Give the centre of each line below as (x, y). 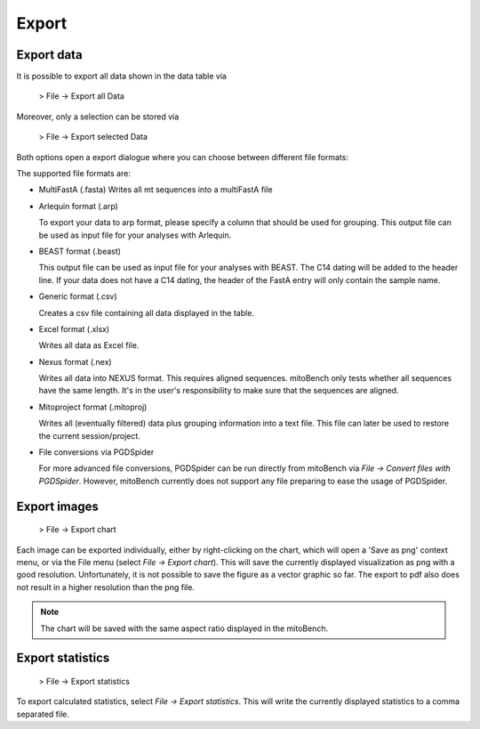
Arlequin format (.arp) (79, 206)
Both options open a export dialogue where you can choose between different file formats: (182, 157)
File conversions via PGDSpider (96, 452)
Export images (58, 506)
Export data (50, 55)
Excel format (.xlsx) (74, 328)
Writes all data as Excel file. (89, 345)
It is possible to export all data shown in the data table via (121, 77)
